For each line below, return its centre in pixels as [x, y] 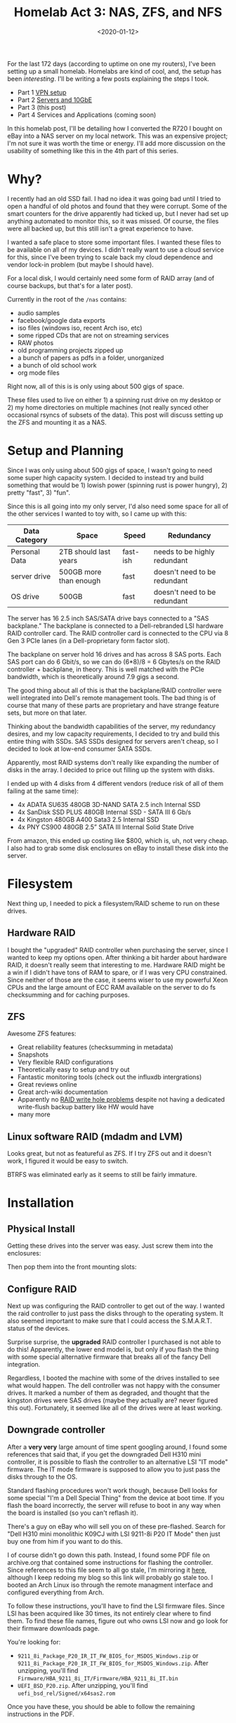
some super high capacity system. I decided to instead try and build [106, 477]
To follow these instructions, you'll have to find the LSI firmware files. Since [116, 1606]
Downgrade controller [56, 1430]
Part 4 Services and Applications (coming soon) [87, 115]
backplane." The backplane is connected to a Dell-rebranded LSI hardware [115, 626]
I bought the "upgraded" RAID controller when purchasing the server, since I [118, 950]
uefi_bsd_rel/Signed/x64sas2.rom [66, 1693]
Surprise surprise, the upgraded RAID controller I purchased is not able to [114, 1342]
